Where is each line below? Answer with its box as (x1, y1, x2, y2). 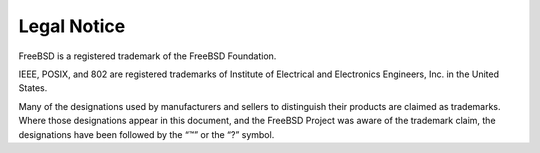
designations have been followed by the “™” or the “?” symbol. (18, 128, 275, 140)
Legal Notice (18, 15, 126, 37)
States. (18, 82, 48, 94)
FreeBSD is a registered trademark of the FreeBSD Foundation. (18, 50, 277, 62)
